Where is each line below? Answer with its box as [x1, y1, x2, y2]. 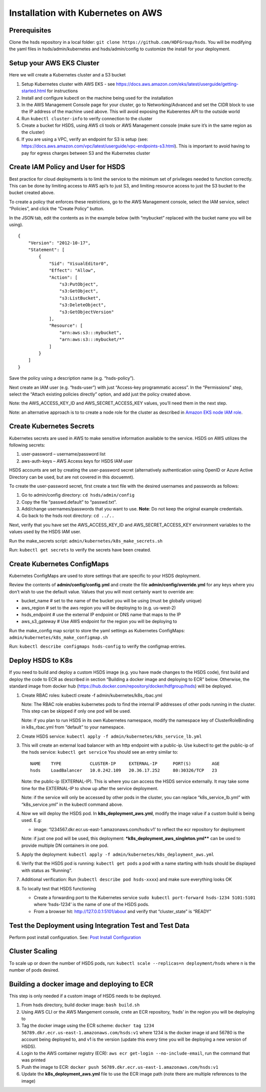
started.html [21, 88, 46, 94]
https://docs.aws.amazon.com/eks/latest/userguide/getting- [116, 81, 239, 87]
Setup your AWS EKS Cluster [9, 59, 100, 68]
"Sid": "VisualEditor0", [49, 260, 109, 266]
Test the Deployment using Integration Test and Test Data [9, 921, 190, 930]
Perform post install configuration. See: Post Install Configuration [9, 934, 141, 940]
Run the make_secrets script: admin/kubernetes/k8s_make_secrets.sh [9, 538, 163, 544]
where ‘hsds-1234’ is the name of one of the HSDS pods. [33, 902, 150, 908]
